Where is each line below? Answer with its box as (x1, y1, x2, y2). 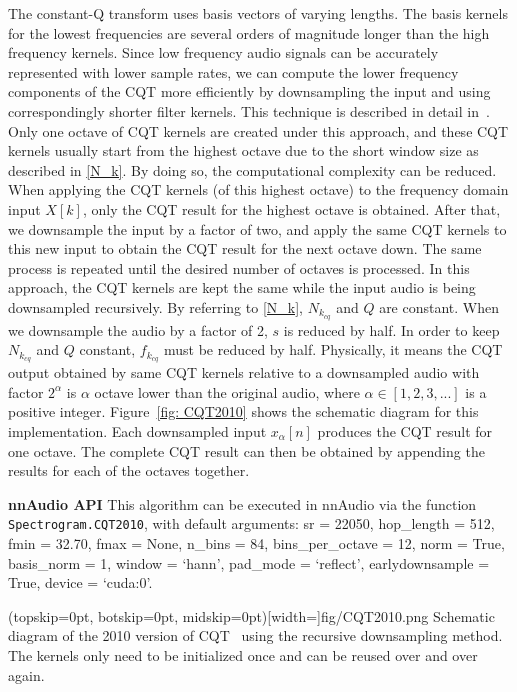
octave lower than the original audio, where (94, 381, 360, 402)
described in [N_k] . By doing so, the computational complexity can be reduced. (8, 159, 497, 180)
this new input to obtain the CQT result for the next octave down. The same (8, 238, 482, 259)
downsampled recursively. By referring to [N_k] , (8, 296, 303, 317)
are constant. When (379, 296, 500, 317)
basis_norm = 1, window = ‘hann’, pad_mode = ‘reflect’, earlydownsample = (8, 552, 490, 573)
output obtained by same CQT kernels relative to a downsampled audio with (8, 362, 480, 383)
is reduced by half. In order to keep (283, 319, 500, 340)
